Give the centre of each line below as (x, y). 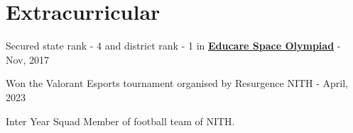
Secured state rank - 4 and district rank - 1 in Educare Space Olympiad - (173, 46)
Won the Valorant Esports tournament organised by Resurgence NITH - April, (177, 83)
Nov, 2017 (28, 59)
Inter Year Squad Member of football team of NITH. (120, 121)
